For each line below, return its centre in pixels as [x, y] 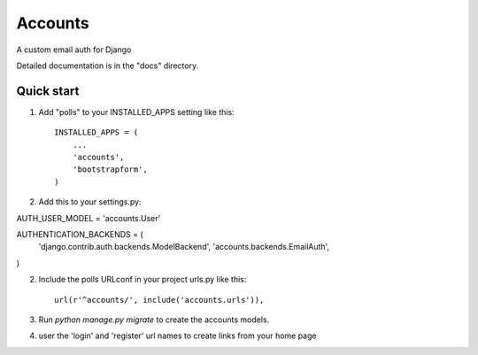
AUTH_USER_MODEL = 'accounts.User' [89, 218]
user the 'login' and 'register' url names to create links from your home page [177, 336]
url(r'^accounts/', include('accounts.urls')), [159, 300]
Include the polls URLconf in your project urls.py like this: [143, 280]
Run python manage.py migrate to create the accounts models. [154, 320]
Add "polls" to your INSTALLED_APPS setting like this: [136, 112]
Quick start [48, 91]
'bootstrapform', [110, 170]
